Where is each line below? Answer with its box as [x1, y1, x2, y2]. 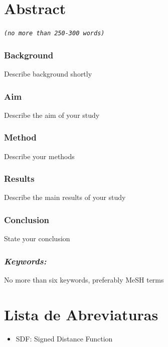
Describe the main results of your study [4, 192, 126, 202]
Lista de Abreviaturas [4, 304, 158, 324]
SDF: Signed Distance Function [16, 333, 113, 343]
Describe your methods [4, 151, 75, 161]
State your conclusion [4, 233, 70, 244]
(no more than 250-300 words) [4, 30, 105, 37]
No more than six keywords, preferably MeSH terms [4, 274, 164, 285]
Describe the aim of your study [4, 109, 100, 120]
